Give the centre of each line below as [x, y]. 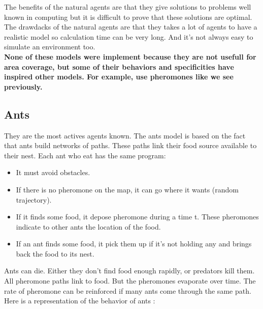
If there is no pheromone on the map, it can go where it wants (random [127, 189]
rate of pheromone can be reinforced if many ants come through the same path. [128, 290]
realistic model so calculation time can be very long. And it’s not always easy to [129, 36]
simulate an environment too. [50, 47]
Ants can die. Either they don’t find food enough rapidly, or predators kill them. [129, 271]
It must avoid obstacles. [53, 172]
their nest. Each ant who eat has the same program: [85, 155]
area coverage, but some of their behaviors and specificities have [119, 66]
